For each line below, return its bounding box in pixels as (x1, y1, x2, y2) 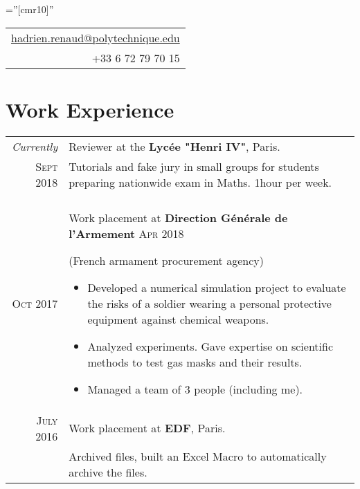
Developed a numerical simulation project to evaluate (87, 279, 346, 295)
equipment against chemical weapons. (87, 311, 269, 327)
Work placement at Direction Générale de (69, 209, 288, 225)
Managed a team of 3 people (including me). (87, 380, 303, 397)
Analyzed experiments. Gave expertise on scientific (87, 338, 334, 354)
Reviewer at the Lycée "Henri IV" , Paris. (69, 138, 280, 154)
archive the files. (69, 463, 147, 480)
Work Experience (6, 95, 174, 123)
